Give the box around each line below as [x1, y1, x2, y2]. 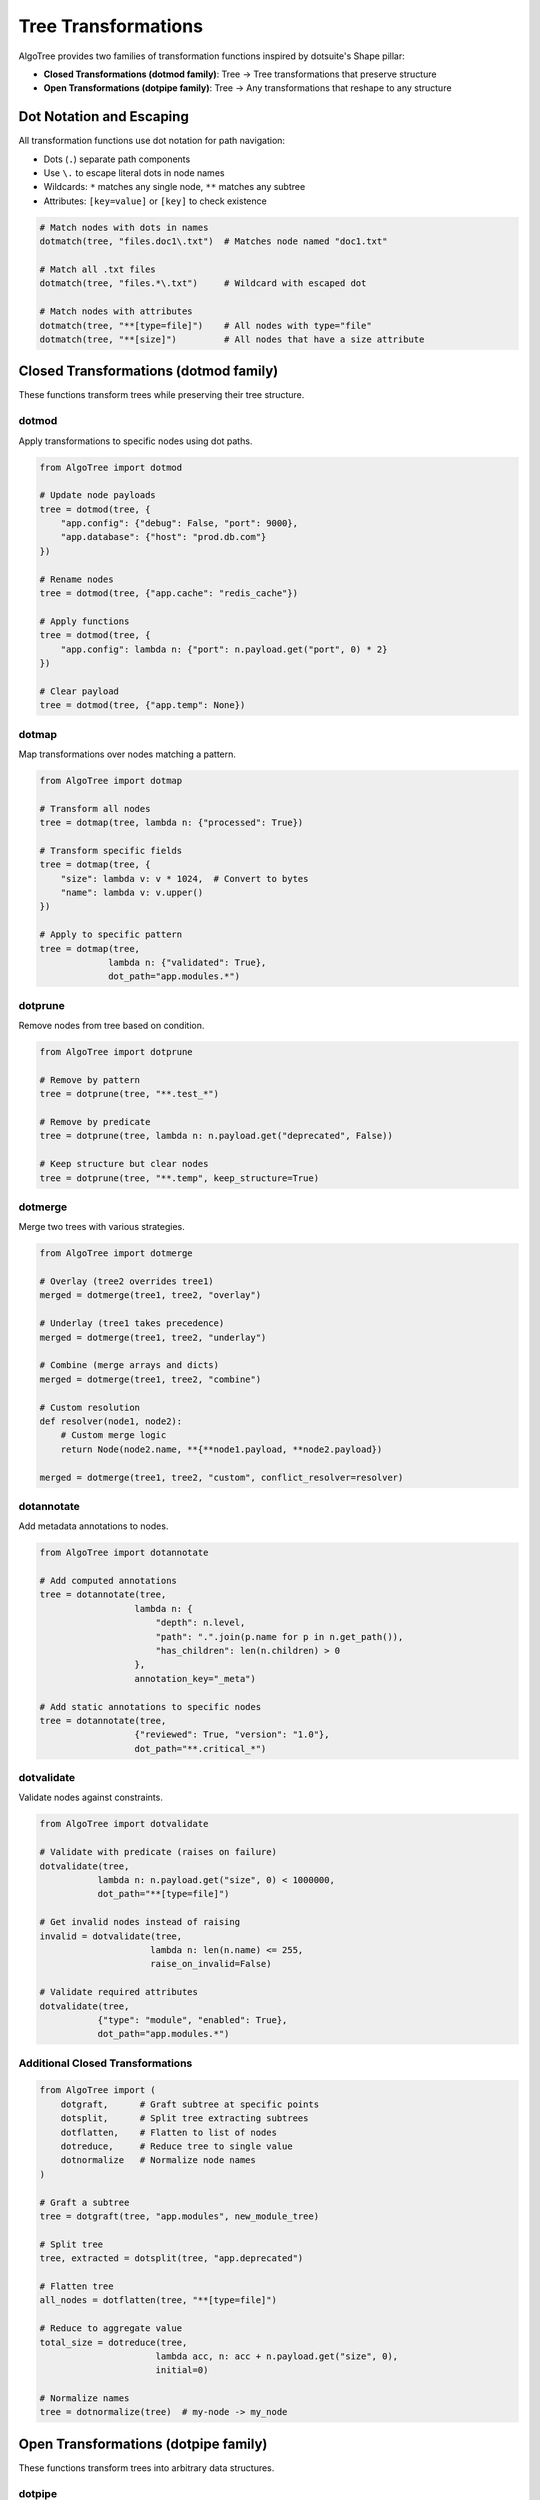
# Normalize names [39, 2393, 130, 2404]
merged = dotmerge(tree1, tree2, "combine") [39, 1373, 262, 1385]
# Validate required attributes [39, 1986, 199, 1998]
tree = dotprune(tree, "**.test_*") [39, 1088, 220, 1100]
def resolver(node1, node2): [39, 1416, 183, 1427]
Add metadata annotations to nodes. [18, 1520, 169, 1532]
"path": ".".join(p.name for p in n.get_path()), [155, 1631, 404, 1642]
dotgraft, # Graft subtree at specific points [60, 2098, 320, 2110]
